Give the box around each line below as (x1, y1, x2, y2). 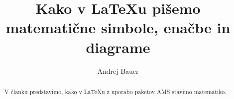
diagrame (86, 37, 150, 57)
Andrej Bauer (97, 65, 139, 76)
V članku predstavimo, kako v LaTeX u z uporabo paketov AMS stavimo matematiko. (4, 87, 227, 96)
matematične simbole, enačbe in (5, 17, 231, 38)
